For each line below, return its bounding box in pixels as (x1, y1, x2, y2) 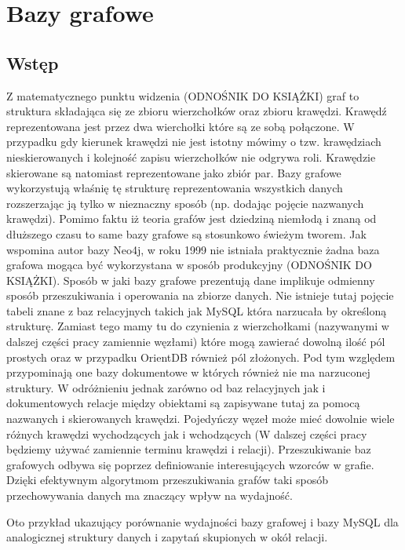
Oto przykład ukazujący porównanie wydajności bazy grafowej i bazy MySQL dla (6, 513, 399, 530)
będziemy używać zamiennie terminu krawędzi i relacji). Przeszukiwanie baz (6, 441, 371, 457)
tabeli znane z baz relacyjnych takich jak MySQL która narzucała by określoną (6, 302, 387, 319)
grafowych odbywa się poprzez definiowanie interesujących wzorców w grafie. (6, 456, 374, 472)
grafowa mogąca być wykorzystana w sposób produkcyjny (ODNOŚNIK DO (6, 257, 372, 273)
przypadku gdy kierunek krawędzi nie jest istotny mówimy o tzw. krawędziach (6, 133, 381, 150)
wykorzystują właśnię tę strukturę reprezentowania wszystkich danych (6, 180, 343, 196)
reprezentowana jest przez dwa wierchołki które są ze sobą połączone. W (6, 118, 355, 134)
